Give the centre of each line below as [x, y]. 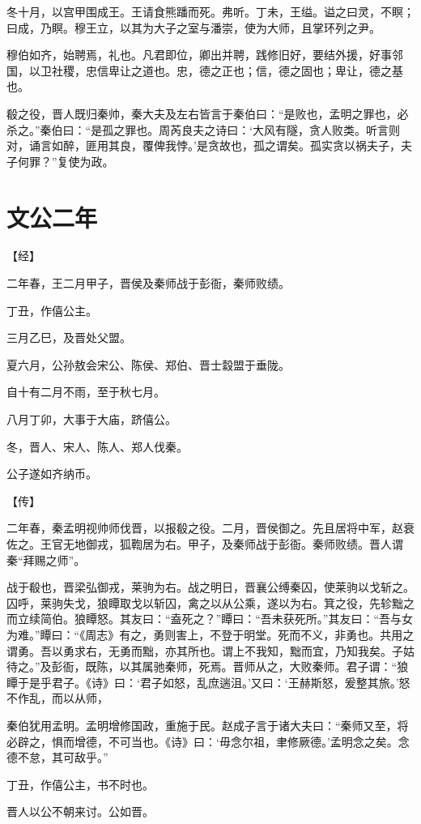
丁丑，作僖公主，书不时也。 [80, 784]
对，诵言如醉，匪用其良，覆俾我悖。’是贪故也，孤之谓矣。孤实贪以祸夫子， [204, 145]
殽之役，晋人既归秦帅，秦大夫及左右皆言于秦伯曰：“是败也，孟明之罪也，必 [208, 113]
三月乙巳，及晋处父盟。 [69, 337]
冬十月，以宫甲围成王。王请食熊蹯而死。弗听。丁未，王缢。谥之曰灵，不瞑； [210, 11]
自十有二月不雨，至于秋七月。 [86, 392]
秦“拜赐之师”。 [46, 559]
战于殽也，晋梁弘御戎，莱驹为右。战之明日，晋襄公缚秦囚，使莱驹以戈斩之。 [210, 587]
